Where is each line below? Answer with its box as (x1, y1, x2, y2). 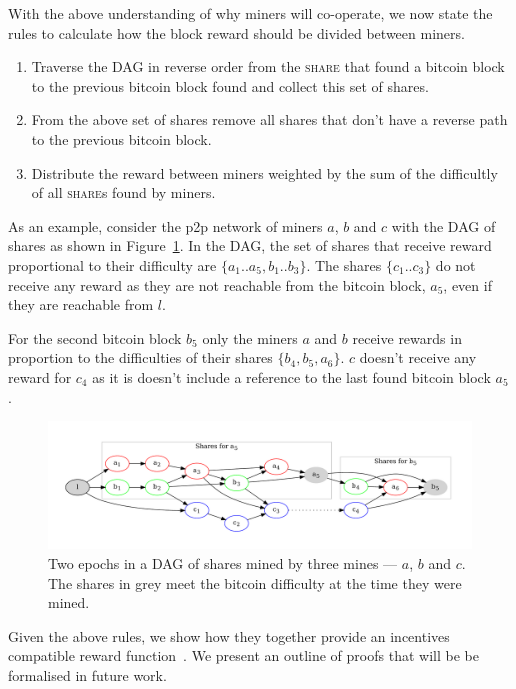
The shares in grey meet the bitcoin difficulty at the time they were (48, 572, 462, 593)
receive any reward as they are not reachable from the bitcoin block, (8, 274, 426, 295)
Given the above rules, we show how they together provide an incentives (8, 625, 450, 646)
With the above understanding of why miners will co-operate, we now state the (8, 3, 493, 23)
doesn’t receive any (359, 347, 477, 368)
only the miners (202, 327, 298, 348)
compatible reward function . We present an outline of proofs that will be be (8, 645, 479, 666)
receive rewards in (352, 327, 462, 348)
